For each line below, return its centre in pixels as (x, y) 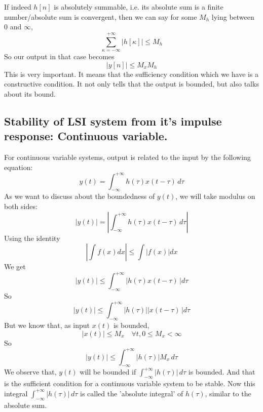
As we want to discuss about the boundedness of (80, 196)
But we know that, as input (47, 325)
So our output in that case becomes (59, 56)
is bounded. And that (222, 372)
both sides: (21, 206)
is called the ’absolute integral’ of (132, 393)
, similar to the (228, 393)
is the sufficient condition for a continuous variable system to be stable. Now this (130, 383)
